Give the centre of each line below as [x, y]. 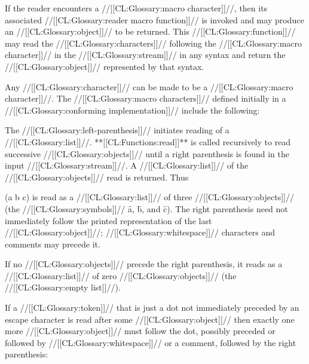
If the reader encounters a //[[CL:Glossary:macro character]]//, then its [136, 8]
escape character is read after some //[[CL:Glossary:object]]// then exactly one [150, 319]
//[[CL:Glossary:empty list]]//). [63, 287]
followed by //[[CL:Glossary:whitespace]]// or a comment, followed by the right [151, 342]
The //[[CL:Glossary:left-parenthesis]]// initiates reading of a [117, 130]
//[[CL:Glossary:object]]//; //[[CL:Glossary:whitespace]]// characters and [140, 232]
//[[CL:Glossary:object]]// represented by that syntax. [105, 66]
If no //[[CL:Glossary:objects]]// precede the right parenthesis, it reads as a [144, 264]
